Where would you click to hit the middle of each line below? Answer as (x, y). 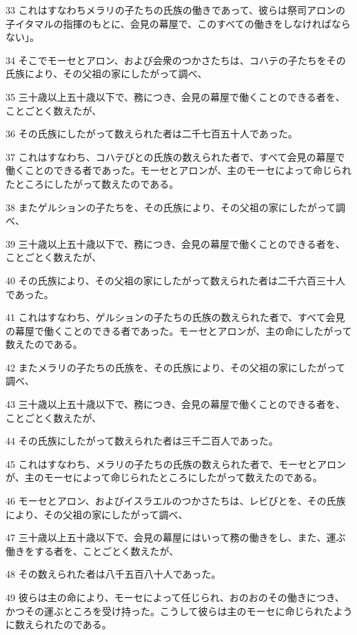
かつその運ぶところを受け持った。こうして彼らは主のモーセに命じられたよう (179, 610)
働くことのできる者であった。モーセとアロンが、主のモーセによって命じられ (179, 170)
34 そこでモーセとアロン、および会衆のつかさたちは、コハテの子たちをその (176, 60)
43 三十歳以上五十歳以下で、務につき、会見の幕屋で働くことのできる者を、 (175, 404)
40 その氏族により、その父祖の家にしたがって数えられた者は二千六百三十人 (176, 280)
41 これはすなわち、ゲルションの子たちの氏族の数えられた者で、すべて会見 (175, 317)
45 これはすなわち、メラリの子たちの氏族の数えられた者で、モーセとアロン (176, 463)
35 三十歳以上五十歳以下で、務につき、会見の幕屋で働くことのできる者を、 (175, 96)
